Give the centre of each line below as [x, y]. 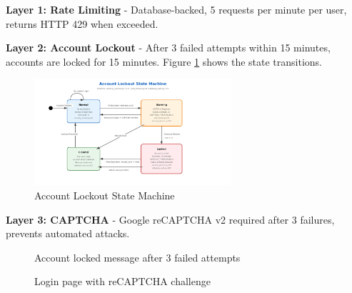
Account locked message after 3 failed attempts [137, 257]
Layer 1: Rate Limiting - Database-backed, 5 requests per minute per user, [176, 9]
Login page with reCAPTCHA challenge [122, 281]
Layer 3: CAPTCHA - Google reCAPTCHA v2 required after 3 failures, [170, 219]
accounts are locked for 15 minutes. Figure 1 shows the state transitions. [164, 61]
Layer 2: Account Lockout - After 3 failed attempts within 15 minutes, [168, 48]
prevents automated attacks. [68, 233]
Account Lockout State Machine [105, 195]
